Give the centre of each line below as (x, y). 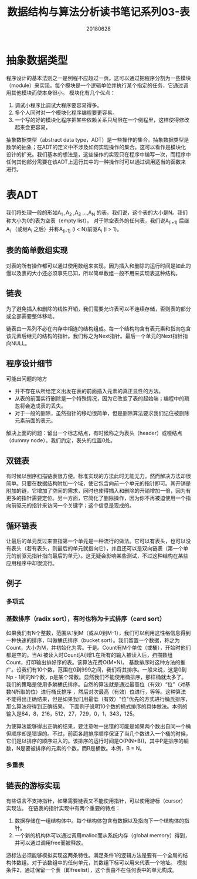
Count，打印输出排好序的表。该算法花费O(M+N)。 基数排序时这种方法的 (93, 662)
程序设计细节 (29, 364)
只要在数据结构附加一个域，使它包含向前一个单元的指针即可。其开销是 (106, 483)
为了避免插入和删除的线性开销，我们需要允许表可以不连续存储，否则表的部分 (98, 309)
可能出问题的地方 (27, 379)
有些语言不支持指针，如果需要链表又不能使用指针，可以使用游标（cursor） (96, 801)
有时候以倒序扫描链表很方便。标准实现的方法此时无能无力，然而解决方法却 (96, 476)
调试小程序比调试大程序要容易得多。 (58, 105)
